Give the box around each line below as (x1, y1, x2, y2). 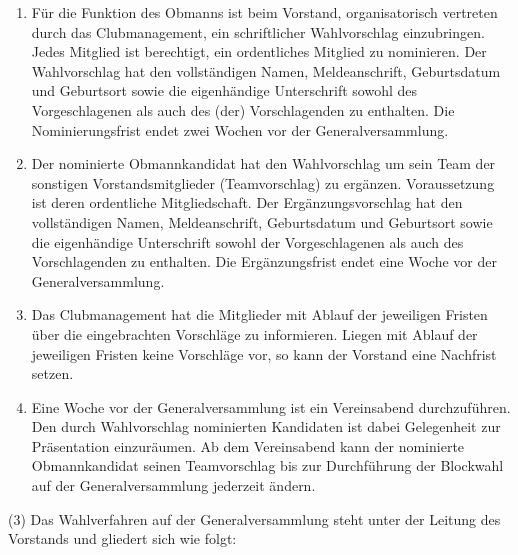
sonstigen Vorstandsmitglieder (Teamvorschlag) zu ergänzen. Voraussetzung (31, 172, 495, 193)
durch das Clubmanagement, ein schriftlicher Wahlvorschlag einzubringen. (31, 21, 485, 42)
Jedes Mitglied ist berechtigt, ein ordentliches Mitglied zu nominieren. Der (31, 41, 487, 62)
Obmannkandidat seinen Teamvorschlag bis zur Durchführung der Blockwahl (31, 455, 504, 476)
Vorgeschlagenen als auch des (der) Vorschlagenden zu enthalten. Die (31, 99, 455, 120)
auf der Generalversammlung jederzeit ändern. (31, 475, 316, 496)
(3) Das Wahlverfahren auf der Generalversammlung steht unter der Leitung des (8, 508, 501, 529)
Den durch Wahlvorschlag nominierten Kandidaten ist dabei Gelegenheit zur (31, 416, 501, 437)
